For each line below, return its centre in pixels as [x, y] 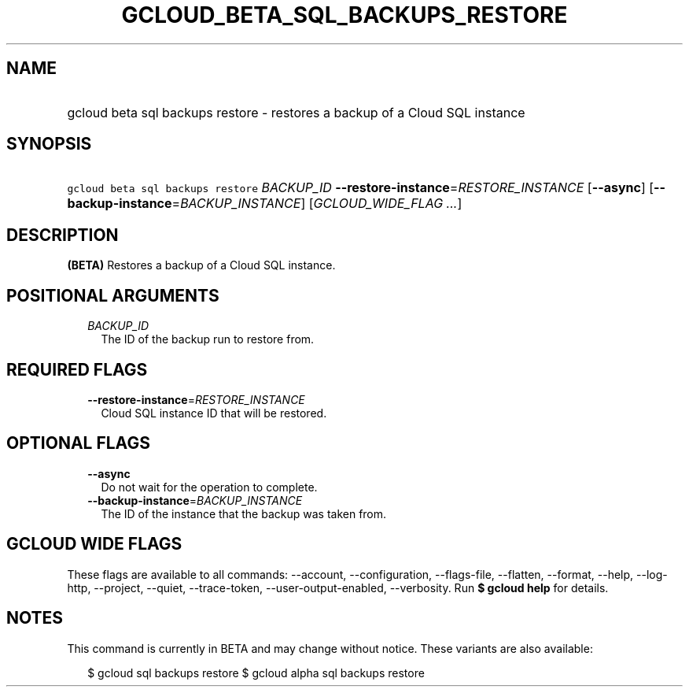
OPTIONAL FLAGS [78, 443]
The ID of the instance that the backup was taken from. [244, 513]
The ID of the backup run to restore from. [208, 339]
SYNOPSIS [49, 144]
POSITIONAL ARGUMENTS [113, 295]
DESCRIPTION [63, 235]
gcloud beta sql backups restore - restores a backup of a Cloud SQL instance [296, 112]
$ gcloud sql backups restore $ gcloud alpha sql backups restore [256, 673]
